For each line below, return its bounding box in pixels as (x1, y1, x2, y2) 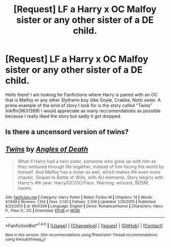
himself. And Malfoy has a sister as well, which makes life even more (17, 169, 161, 175)
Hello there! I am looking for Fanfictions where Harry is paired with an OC (5, 91, 158, 97)
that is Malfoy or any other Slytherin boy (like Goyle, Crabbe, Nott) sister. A (5, 97, 161, 103)
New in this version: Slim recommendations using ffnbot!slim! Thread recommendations (5, 232, 158, 237)
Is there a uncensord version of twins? (5, 128, 129, 136)
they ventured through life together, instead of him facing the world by (17, 164, 164, 170)
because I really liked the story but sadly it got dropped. (5, 113, 122, 119)
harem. (17, 185, 33, 191)
